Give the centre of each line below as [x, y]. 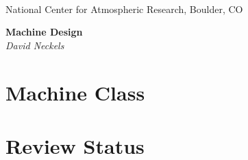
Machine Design [44, 32]
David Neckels [35, 45]
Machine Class [75, 92]
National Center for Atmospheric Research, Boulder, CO [124, 9]
